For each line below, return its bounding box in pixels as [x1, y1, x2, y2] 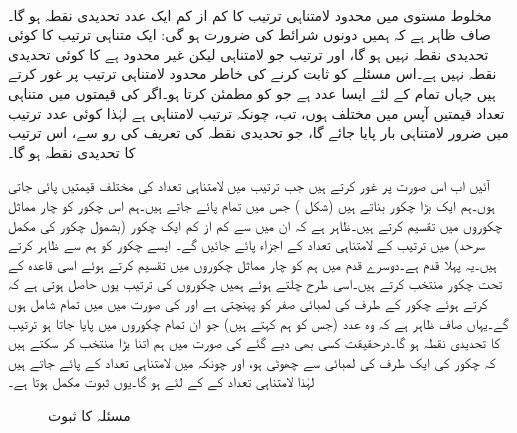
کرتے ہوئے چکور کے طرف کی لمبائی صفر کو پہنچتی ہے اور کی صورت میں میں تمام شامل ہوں [8, 292, 488, 313]
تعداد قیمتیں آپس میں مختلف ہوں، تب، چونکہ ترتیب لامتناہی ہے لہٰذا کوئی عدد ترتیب [8, 102, 505, 123]
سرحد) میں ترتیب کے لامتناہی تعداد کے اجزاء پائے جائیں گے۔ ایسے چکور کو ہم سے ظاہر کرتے [8, 234, 486, 255]
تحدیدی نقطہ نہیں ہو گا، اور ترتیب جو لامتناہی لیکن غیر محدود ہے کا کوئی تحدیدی [8, 43, 489, 64]
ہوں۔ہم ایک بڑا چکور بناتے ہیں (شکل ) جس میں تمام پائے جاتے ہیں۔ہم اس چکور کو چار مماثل [8, 194, 495, 215]
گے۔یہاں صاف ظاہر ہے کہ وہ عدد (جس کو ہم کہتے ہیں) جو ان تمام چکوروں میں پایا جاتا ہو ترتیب [8, 312, 509, 333]
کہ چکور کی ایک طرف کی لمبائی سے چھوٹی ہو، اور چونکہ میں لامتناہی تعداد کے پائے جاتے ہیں [8, 351, 496, 372]
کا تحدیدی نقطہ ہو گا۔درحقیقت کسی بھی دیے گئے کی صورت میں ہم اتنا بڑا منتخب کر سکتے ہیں [8, 332, 500, 353]
